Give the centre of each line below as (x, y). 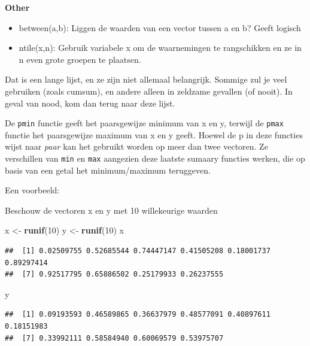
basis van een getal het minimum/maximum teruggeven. (108, 170)
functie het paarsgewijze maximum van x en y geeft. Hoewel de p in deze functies (154, 134)
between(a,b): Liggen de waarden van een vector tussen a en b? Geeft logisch (160, 27)
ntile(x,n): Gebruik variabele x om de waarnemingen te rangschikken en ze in (160, 48)
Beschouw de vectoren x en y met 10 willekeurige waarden (111, 210)
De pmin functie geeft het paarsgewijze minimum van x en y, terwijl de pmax (144, 123)
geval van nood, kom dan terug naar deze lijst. (90, 103)
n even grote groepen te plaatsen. (80, 59)
